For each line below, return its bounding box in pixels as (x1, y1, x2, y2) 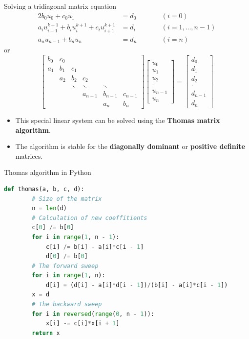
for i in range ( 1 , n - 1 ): (32, 233, 120, 241)
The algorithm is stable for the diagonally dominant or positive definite (15, 141, 245, 151)
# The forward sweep (32, 262, 99, 269)
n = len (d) (32, 205, 67, 212)
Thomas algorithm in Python (4, 167, 91, 177)
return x (32, 329, 60, 337)
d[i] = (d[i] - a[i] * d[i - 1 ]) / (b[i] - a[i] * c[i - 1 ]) (45, 281, 228, 289)
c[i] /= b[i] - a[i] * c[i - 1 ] (45, 243, 144, 250)
